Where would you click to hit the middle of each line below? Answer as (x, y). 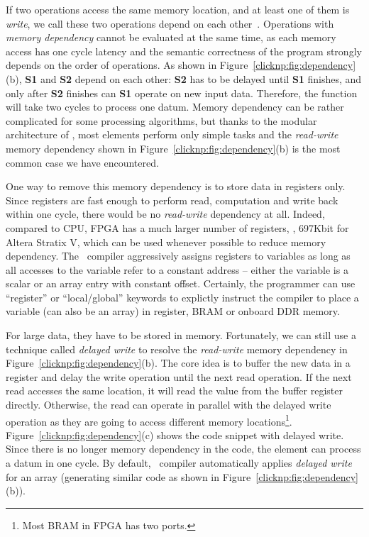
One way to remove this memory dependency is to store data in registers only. (176, 186)
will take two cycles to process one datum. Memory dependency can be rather (175, 107)
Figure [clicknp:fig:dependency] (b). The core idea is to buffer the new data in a (178, 363)
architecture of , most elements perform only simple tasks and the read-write (172, 134)
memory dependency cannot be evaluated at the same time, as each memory (171, 37)
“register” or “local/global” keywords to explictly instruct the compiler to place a (182, 297)
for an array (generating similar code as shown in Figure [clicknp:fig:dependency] (182, 476)
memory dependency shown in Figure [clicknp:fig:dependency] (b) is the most (173, 148)
